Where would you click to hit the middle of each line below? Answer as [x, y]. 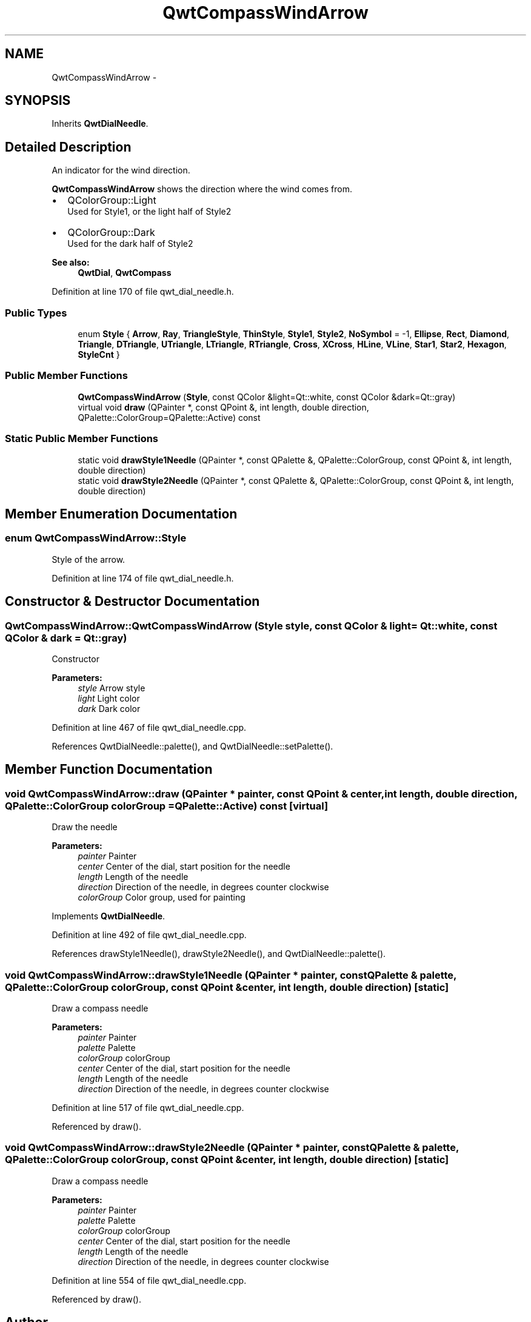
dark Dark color [109, 708]
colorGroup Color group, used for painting [162, 898]
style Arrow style [112, 688]
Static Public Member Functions [82, 439]
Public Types [36, 313]
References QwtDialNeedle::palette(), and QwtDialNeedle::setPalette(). [192, 746]
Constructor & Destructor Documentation [132, 602]
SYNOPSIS [38, 101]
